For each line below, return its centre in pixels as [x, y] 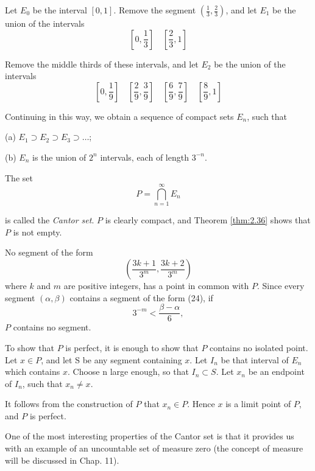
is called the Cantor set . [50, 220]
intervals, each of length [144, 157]
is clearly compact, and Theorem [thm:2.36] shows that [208, 220]
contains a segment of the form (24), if [141, 297]
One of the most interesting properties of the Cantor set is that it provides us [150, 436]
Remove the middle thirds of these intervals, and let [102, 64]
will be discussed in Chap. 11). [62, 460]
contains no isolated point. [259, 347]
